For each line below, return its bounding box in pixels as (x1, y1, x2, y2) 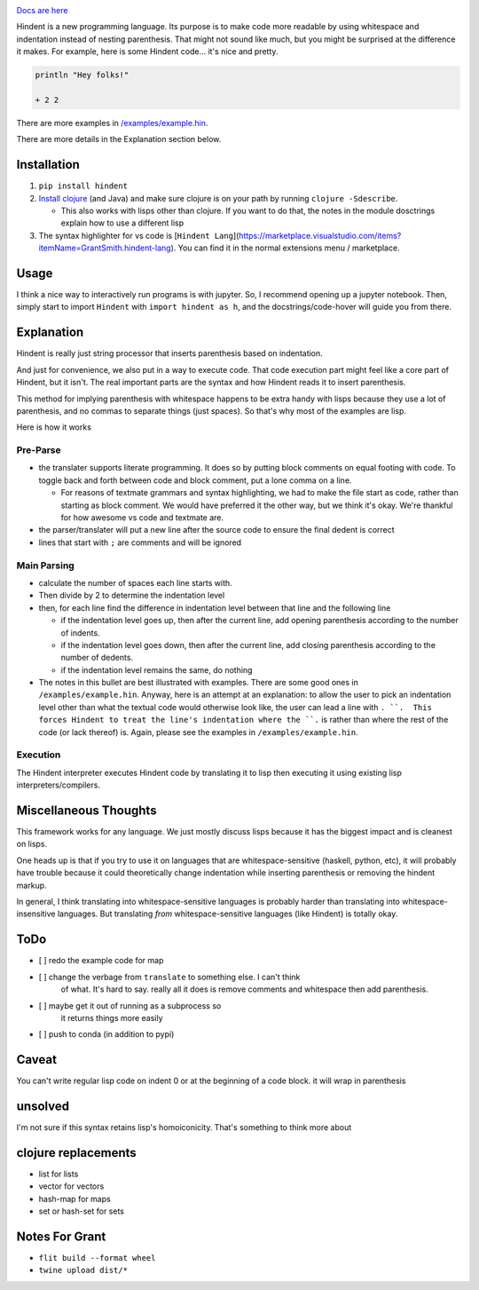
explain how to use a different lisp (60, 218, 185, 228)
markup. (16, 880, 48, 890)
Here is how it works (16, 422, 92, 432)
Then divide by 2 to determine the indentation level (38, 590, 225, 601)
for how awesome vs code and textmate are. (60, 512, 224, 523)
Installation (16, 157, 80, 172)
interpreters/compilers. (16, 780, 101, 790)
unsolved (16, 1099, 70, 1113)
